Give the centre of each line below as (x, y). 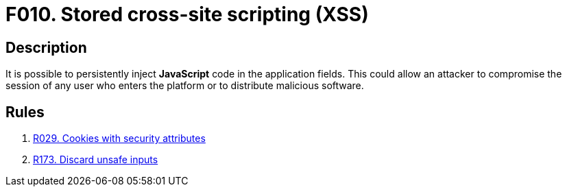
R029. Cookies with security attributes (119, 139)
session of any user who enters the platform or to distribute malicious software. (185, 86)
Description (46, 47)
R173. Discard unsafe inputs (96, 160)
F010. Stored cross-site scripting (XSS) (187, 14)
